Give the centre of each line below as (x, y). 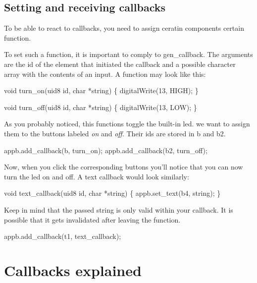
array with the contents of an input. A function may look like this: (105, 74)
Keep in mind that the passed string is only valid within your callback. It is (119, 209)
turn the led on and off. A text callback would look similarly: (97, 176)
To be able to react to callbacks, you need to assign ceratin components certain (124, 28)
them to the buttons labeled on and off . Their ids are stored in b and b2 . (115, 133)
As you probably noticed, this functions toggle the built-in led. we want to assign (127, 124)
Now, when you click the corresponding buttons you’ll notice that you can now (124, 167)
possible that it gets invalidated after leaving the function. (92, 219)
